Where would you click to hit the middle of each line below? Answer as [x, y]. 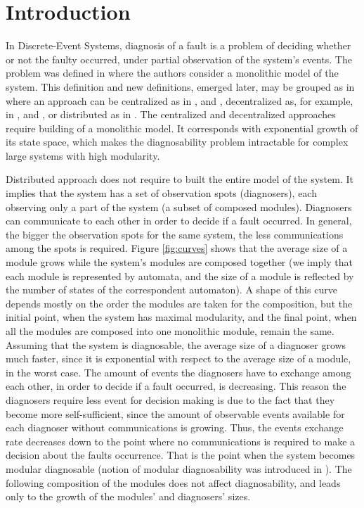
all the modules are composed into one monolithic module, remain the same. [170, 331]
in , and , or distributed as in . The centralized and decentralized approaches [171, 114]
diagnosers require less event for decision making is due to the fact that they [170, 399]
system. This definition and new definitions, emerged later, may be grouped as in [180, 86]
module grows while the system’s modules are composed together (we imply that [180, 262]
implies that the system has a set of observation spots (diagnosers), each [161, 193]
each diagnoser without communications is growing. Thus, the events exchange [175, 427]
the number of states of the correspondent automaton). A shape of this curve [171, 290]
